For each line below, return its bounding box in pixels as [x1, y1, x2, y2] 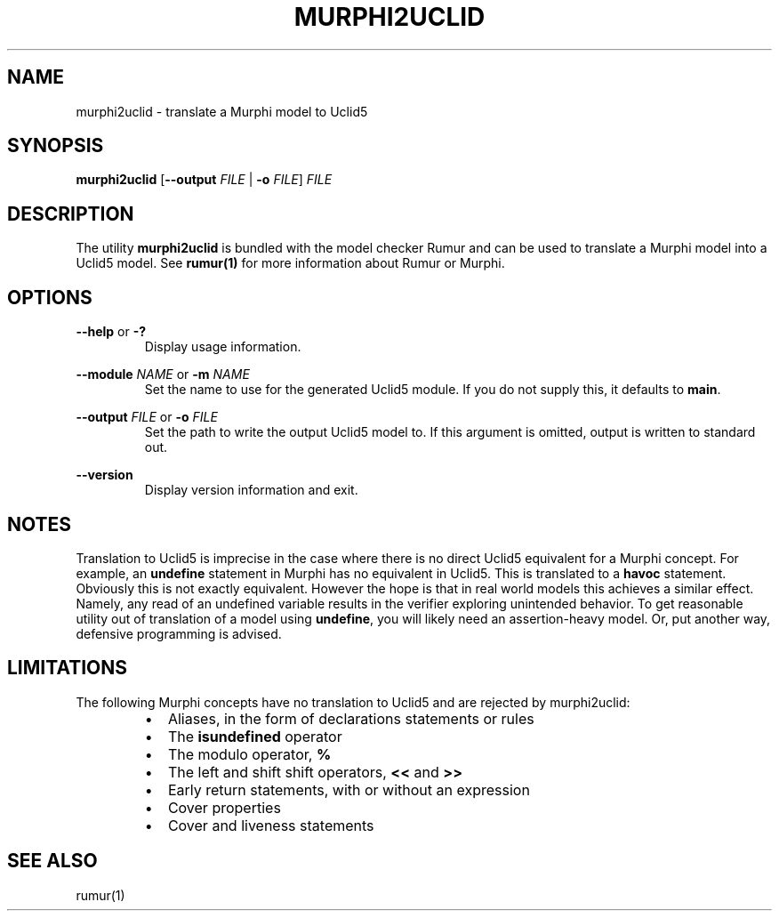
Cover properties [167, 798, 281, 817]
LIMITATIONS [7, 656, 128, 680]
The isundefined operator [167, 727, 342, 745]
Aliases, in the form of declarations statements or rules [167, 709, 534, 728]
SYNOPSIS [7, 134, 104, 157]
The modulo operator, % [167, 745, 332, 763]
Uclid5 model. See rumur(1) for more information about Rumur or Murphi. [76, 255, 505, 271]
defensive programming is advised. [76, 625, 282, 641]
